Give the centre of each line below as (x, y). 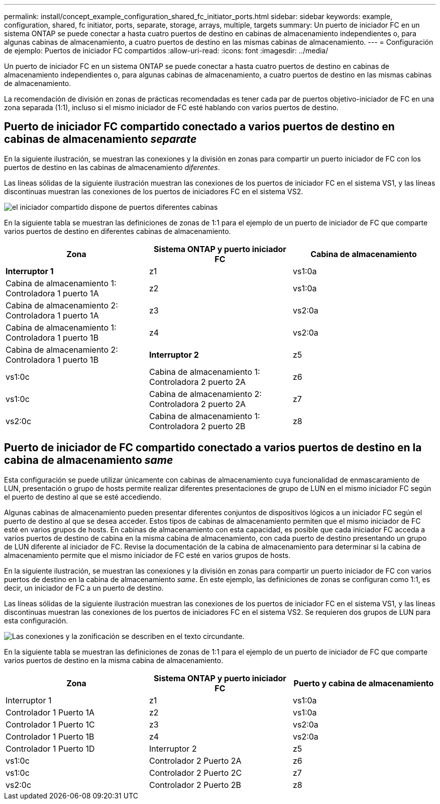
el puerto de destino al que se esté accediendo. (83, 497)
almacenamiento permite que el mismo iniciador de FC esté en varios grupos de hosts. (147, 555)
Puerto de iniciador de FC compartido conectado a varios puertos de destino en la (213, 448)
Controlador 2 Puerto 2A (195, 760)
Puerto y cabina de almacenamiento (364, 683)
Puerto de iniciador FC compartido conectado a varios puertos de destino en (199, 127)
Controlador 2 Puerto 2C (195, 773)
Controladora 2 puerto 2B (197, 426)
